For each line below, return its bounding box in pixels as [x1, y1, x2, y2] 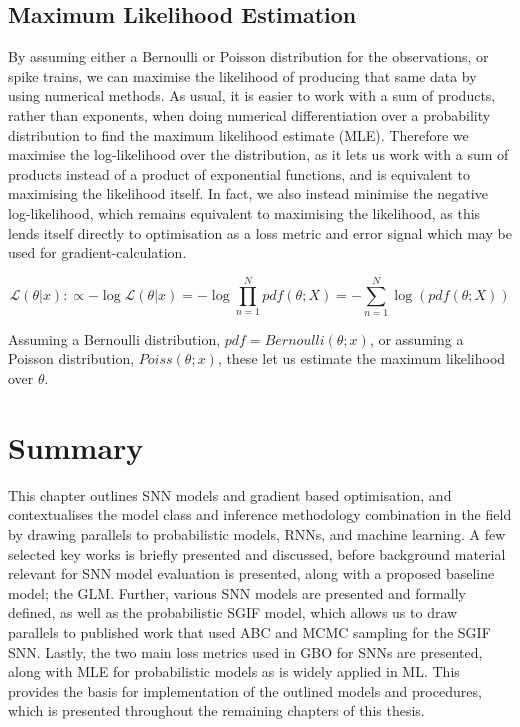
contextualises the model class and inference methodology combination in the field [8, 504, 512, 525]
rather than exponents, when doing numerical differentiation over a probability [8, 104, 491, 125]
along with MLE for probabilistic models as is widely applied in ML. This [8, 661, 460, 682]
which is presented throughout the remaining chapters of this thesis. [8, 700, 425, 721]
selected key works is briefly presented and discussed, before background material [8, 543, 506, 564]
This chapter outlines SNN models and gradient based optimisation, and [8, 484, 452, 505]
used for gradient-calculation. [8, 242, 187, 263]
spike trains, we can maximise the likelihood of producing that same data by [8, 65, 477, 86]
